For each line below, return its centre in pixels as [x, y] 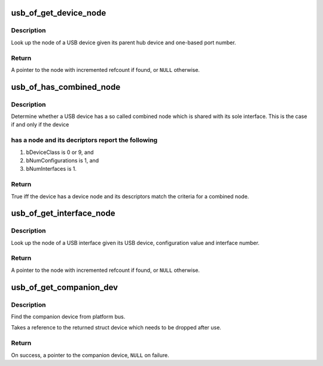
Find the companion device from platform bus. [68, 316]
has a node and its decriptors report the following [84, 140]
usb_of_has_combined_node [66, 87]
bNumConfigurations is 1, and [63, 160]
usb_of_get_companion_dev [65, 287]
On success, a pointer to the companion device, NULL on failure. [90, 355]
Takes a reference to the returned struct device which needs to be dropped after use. [116, 328]
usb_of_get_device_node [59, 13]
